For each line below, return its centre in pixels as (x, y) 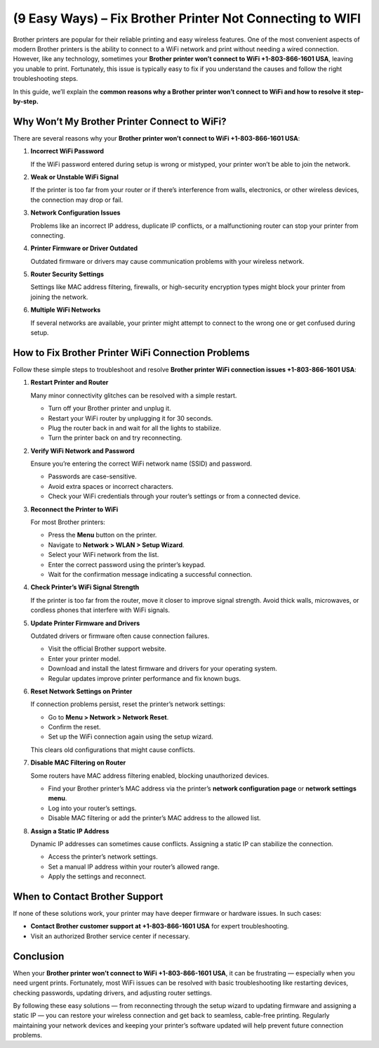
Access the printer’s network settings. (103, 857)
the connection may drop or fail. (77, 200)
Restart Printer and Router (69, 383)
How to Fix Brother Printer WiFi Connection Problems (131, 353)
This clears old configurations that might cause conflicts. (113, 750)
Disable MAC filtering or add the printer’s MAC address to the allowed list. (154, 818)
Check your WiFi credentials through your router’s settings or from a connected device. (174, 497)
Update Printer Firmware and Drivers (85, 623)
